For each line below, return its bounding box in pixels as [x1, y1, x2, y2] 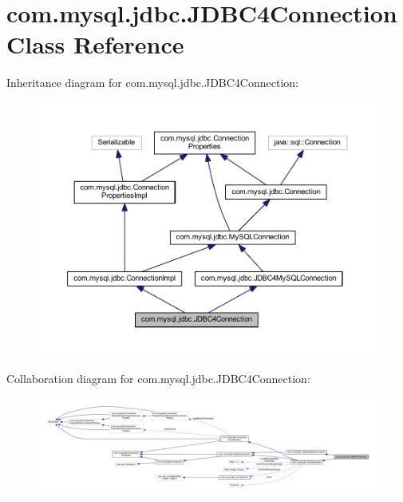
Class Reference [6, 28, 184, 61]
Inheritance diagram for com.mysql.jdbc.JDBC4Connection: [6, 74, 298, 91]
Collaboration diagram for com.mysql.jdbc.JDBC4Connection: [6, 370, 310, 387]
